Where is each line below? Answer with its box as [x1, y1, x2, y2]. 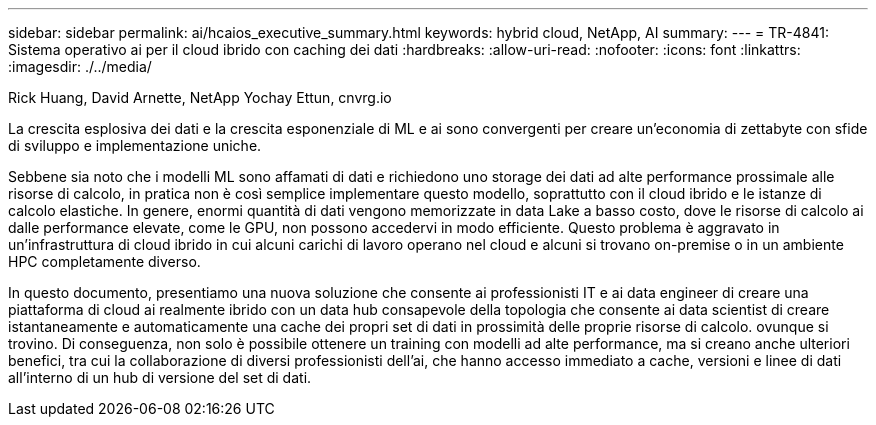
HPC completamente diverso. [8, 253, 201, 270]
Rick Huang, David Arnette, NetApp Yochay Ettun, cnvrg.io [8, 89, 392, 106]
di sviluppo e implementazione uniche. [8, 137, 262, 154]
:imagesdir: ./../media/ [8, 58, 152, 75]
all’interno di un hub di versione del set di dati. [8, 369, 312, 386]
